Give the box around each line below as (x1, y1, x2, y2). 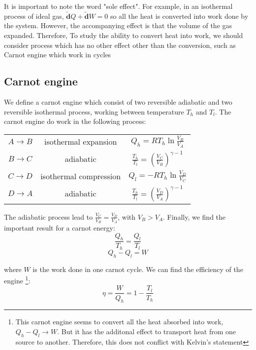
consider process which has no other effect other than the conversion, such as (4, 39, 236, 50)
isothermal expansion (44, 136, 117, 148)
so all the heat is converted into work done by (110, 10, 249, 21)
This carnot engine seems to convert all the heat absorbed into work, (15, 316, 224, 327)
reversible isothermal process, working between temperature (4, 106, 184, 117)
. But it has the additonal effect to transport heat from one (57, 326, 236, 336)
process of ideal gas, (4, 10, 64, 21)
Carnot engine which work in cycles (4, 49, 111, 60)
